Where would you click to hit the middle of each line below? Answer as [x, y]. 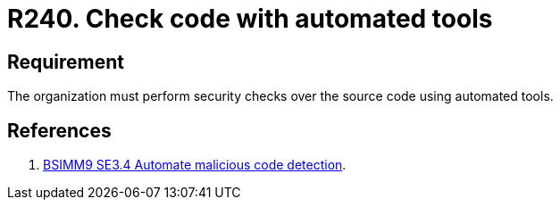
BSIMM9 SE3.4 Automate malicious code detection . [195, 165]
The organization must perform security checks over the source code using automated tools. [280, 96]
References [59, 130]
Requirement [66, 62]
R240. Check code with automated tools [250, 19]
